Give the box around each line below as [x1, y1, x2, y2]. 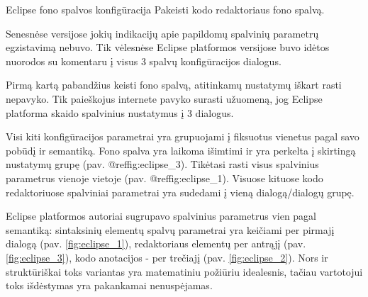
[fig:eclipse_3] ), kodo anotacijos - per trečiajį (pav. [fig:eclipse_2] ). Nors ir [6, 250, 328, 264]
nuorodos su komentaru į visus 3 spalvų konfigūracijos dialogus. [6, 53, 281, 68]
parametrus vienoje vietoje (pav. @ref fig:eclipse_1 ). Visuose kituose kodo [6, 170, 323, 185]
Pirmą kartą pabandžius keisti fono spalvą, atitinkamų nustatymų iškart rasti [6, 77, 342, 92]
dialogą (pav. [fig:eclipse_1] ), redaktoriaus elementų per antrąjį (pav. [6, 236, 306, 251]
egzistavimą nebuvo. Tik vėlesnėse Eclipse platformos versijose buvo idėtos [6, 40, 330, 55]
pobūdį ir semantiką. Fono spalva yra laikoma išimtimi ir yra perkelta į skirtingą [6, 142, 356, 157]
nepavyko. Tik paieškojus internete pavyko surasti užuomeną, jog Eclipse [6, 91, 323, 106]
